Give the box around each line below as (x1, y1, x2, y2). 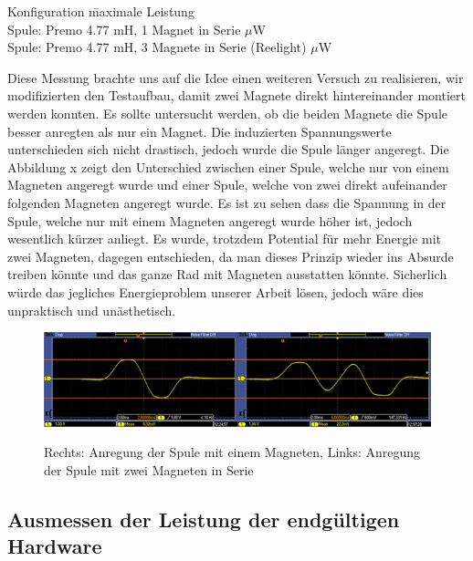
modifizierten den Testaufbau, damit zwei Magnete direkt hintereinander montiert (7, 86, 466, 105)
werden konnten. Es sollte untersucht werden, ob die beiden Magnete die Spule (7, 103, 447, 122)
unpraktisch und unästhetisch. (7, 300, 176, 319)
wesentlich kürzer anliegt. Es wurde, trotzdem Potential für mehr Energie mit (7, 229, 442, 248)
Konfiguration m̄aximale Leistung (7, 2, 194, 20)
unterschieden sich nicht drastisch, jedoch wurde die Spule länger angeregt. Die (7, 140, 449, 159)
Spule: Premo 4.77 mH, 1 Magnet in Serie (7, 19, 241, 38)
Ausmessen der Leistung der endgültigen (7, 504, 400, 533)
